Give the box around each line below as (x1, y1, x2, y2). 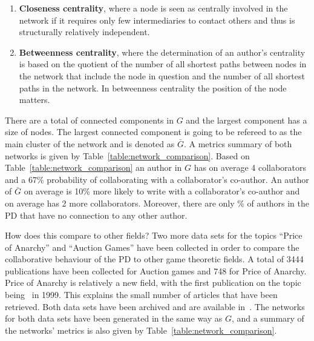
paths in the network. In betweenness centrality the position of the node (19, 81, 287, 94)
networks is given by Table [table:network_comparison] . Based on (5, 149, 250, 162)
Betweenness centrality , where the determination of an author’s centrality (19, 45, 306, 58)
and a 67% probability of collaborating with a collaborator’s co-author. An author (5, 173, 309, 185)
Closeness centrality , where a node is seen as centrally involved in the (19, 2, 288, 14)
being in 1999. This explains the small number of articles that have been (5, 288, 278, 301)
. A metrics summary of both (183, 137, 292, 150)
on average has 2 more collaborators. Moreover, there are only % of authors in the (5, 196, 310, 209)
